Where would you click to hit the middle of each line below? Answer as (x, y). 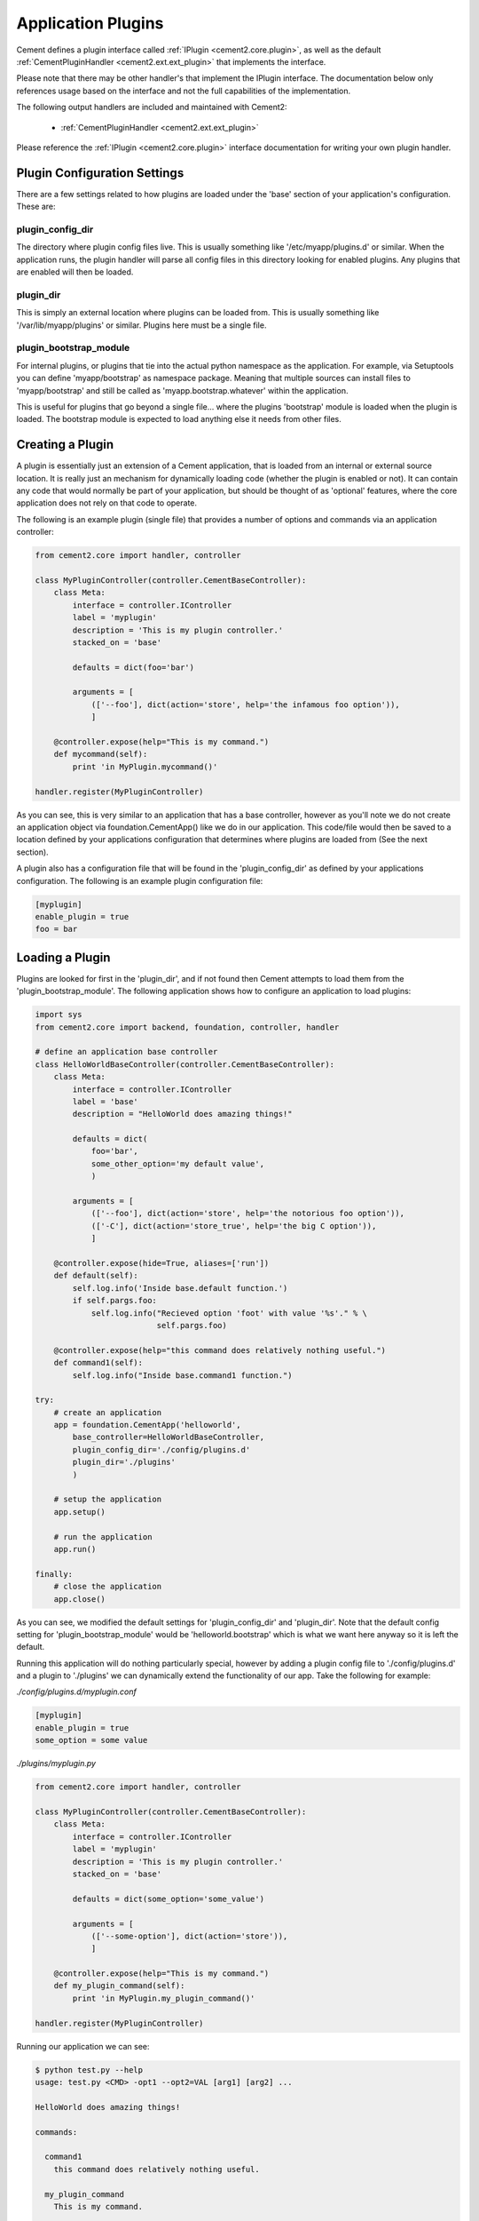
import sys (59, 1015)
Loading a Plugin (63, 957)
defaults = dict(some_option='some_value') (169, 1899)
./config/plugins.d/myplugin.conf (76, 1692)
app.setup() (80, 1512)
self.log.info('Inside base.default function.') (180, 1288)
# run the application (103, 1536)
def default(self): (96, 1276)
